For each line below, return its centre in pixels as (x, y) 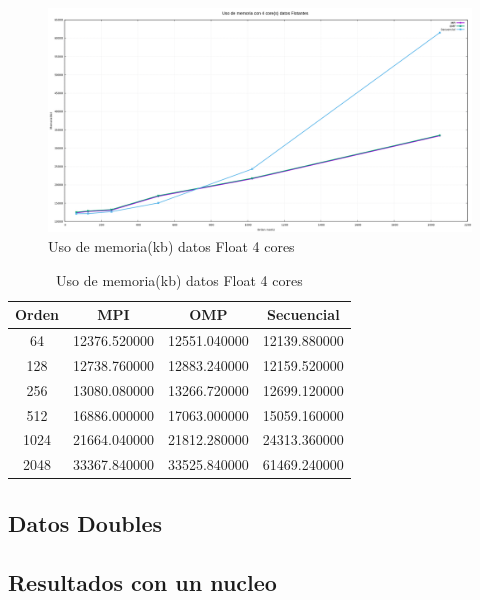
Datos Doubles (85, 522)
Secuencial (303, 314)
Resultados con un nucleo (142, 581)
